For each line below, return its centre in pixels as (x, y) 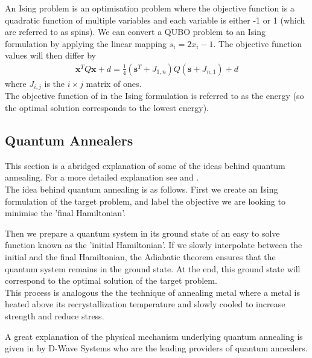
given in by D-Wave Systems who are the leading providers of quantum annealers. (156, 348)
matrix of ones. (114, 83)
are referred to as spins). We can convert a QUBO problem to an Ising (135, 32)
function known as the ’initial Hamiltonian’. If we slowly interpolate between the (154, 245)
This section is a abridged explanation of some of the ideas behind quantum (145, 165)
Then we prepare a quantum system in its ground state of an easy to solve (142, 233)
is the (55, 83)
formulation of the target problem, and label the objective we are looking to (145, 201)
